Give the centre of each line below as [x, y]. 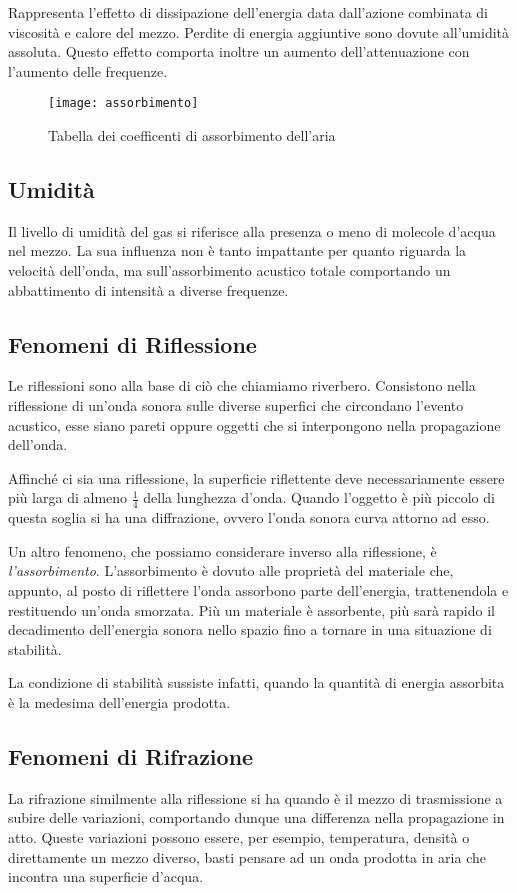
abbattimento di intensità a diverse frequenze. [148, 289]
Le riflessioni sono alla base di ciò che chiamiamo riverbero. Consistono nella [242, 385]
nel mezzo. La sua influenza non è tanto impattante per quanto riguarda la [237, 250]
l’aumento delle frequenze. [88, 70]
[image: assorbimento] [123, 103]
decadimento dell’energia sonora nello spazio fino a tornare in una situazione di [250, 629]
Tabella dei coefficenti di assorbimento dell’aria [192, 135]
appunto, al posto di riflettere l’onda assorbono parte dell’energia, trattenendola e [258, 589]
